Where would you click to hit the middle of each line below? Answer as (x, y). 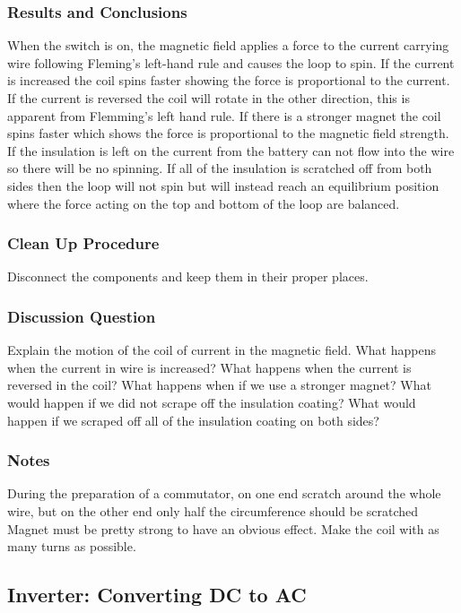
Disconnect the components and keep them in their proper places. (188, 276)
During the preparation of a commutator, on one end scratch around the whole (224, 493)
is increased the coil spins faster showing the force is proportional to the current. (229, 80)
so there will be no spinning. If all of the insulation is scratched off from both (220, 168)
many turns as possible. (72, 546)
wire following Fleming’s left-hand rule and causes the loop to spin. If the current (231, 62)
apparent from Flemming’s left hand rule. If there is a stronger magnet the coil (224, 115)
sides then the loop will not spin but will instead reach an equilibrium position (223, 185)
